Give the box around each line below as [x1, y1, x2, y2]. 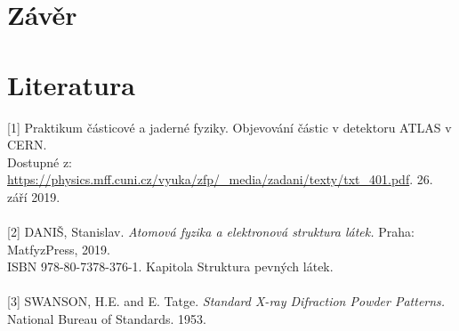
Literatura [7, 66, 135, 102]
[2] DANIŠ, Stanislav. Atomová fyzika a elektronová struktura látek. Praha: [7, 222, 415, 241]
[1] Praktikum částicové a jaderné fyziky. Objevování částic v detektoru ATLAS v [7, 117, 452, 136]
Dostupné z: [7, 152, 72, 171]
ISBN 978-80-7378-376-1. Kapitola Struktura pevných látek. [7, 257, 334, 276]
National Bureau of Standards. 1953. [7, 310, 206, 328]
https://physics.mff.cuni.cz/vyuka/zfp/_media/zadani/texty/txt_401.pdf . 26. [7, 170, 433, 189]
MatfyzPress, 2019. [7, 239, 110, 258]
